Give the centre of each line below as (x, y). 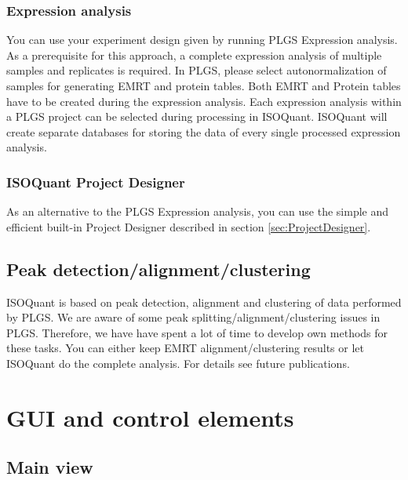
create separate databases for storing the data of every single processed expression (204, 131)
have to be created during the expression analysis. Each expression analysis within (204, 101)
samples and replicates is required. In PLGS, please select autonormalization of (197, 70)
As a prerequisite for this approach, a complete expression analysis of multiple (194, 55)
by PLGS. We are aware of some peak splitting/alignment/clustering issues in (193, 317)
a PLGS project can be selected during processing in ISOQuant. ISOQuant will (197, 116)
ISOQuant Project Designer (96, 182)
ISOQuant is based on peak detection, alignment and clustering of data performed (204, 302)
